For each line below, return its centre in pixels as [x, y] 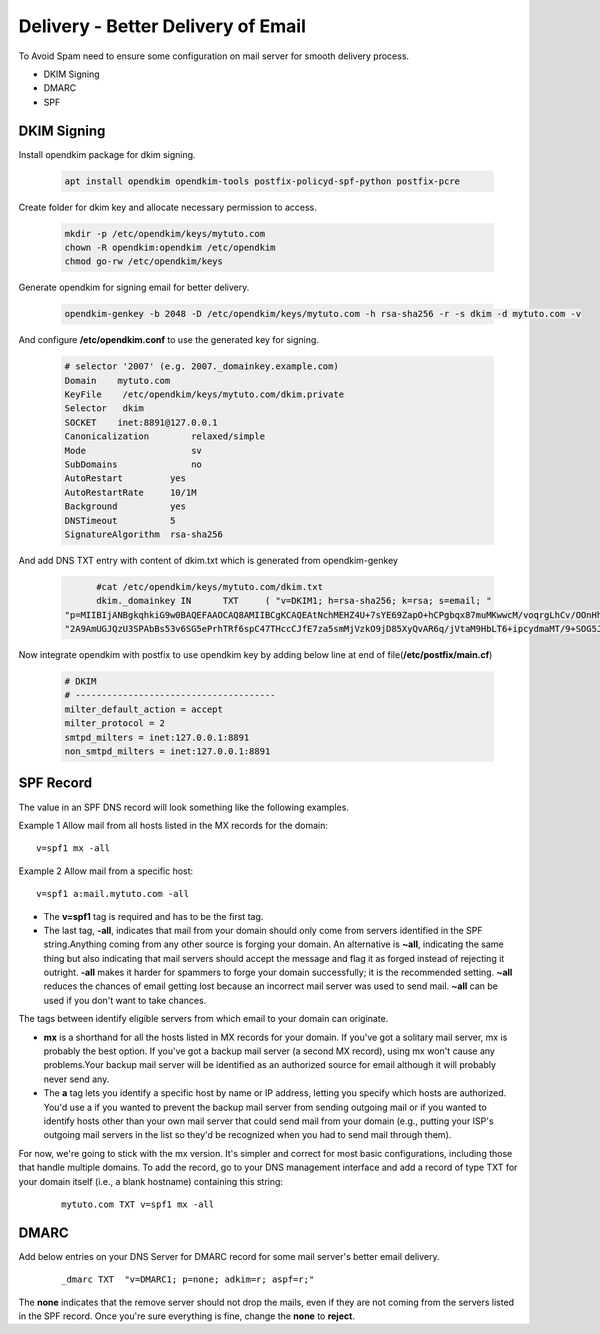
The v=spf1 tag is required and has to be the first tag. [153, 916]
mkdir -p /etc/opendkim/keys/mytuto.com [164, 233]
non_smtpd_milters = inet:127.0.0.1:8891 [167, 751]
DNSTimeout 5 [120, 520]
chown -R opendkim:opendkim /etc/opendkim [170, 247]
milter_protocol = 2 [114, 723]
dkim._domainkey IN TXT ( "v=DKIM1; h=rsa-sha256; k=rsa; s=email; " [294, 601]
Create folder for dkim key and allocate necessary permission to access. [167, 207]
